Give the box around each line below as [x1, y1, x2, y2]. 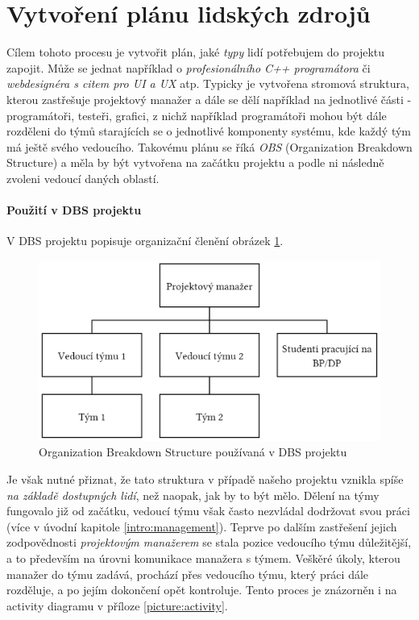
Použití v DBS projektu [6, 202, 142, 218]
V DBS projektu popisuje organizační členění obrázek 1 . [6, 232, 284, 249]
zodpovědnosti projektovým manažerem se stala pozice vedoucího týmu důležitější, [6, 534, 412, 551]
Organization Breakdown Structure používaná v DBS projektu [39, 443, 347, 460]
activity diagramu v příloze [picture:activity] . [6, 597, 228, 614]
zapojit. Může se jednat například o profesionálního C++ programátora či [6, 59, 371, 76]
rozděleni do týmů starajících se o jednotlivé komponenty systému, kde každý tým [6, 123, 412, 139]
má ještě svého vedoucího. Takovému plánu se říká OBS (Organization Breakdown [6, 138, 413, 155]
